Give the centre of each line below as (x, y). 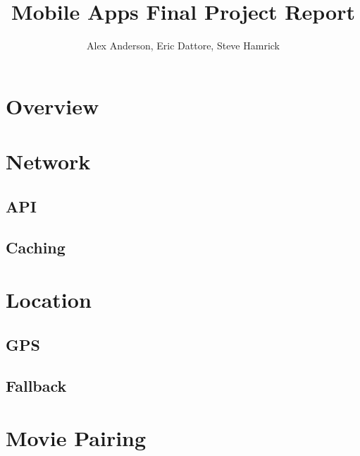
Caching (36, 247)
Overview (52, 106)
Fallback (36, 386)
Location (49, 300)
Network (48, 161)
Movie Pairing (76, 437)
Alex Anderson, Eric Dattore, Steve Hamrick (183, 46)
